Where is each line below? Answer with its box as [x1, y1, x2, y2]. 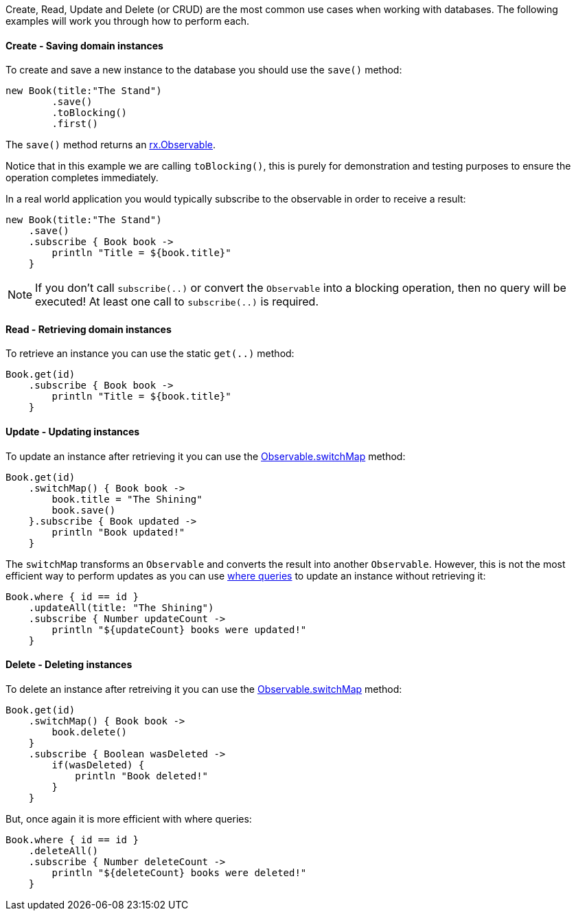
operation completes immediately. [5, 172, 159, 184]
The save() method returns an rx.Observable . [5, 139, 216, 151]
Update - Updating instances [5, 426, 140, 438]
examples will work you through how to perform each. [5, 15, 250, 27]
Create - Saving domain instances [5, 39, 163, 51]
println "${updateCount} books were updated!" [51, 623, 307, 635]
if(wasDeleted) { [51, 759, 145, 770]
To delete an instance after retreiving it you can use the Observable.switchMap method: [5, 683, 402, 695]
